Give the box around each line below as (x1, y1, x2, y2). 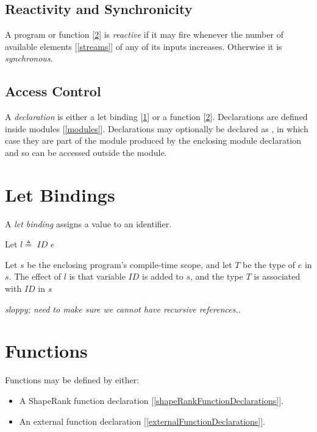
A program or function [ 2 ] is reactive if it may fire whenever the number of (5, 28, 283, 41)
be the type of (243, 258, 296, 271)
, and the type (190, 270, 243, 283)
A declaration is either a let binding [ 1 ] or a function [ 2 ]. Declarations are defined (5, 110, 308, 123)
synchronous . (5, 52, 53, 65)
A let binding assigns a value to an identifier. (5, 217, 172, 230)
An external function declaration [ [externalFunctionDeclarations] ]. (19, 414, 266, 427)
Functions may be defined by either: (5, 374, 140, 386)
